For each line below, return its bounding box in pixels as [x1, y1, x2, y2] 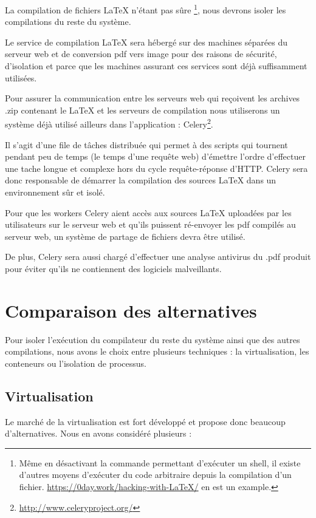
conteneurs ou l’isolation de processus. [5, 356, 147, 369]
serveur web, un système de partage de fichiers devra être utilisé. [5, 230, 246, 242]
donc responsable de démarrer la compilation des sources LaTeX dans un [5, 174, 276, 186]
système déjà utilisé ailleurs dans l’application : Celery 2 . [5, 116, 213, 131]
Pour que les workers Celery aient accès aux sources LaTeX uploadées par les [5, 206, 292, 219]
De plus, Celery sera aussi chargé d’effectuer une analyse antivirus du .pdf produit [5, 250, 311, 263]
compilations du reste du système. [5, 15, 131, 28]
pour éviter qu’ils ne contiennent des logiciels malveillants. [5, 262, 222, 274]
